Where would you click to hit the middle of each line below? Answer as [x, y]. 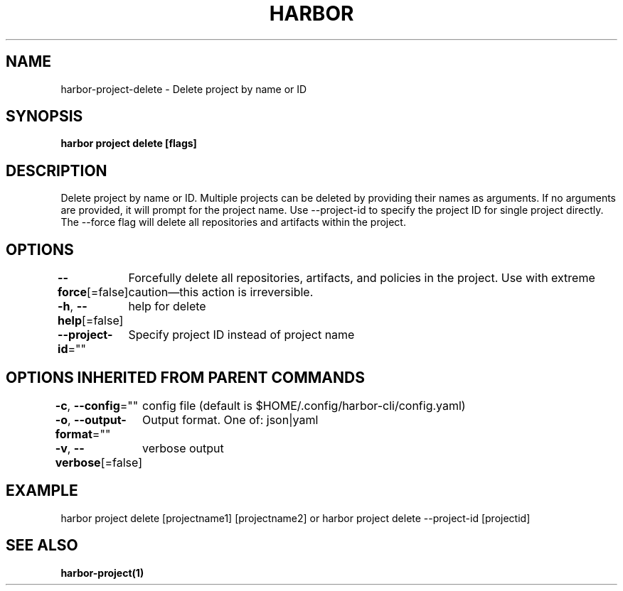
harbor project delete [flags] [129, 143]
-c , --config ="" [97, 405]
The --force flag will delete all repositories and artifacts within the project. [233, 222]
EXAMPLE [42, 491]
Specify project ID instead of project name [241, 335]
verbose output [183, 448]
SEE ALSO [42, 546]
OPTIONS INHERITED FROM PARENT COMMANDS [185, 377]
